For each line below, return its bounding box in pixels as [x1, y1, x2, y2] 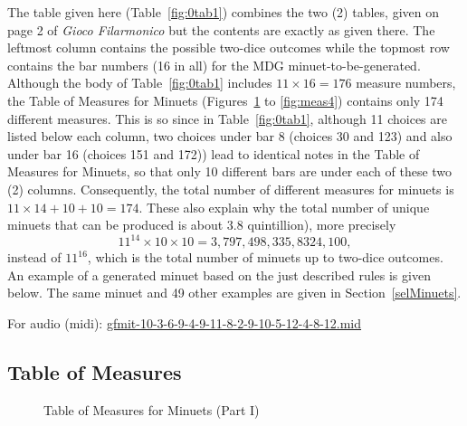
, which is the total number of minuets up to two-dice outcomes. [87, 248, 443, 267]
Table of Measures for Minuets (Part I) [43, 400, 260, 419]
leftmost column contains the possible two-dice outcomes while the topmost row [7, 38, 450, 57]
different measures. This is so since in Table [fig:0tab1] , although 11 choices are [7, 109, 447, 128]
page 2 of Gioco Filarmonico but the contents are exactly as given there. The [7, 20, 435, 39]
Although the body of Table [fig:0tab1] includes [7, 73, 272, 92]
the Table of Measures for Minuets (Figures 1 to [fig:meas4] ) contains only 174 [7, 90, 443, 109]
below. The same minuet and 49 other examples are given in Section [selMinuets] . [7, 283, 462, 302]
